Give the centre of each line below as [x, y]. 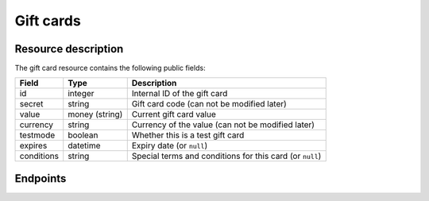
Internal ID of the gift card [180, 94]
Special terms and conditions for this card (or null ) [226, 157]
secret [31, 104]
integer [81, 94]
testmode [37, 135]
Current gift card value [174, 114]
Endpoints [41, 178]
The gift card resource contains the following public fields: [110, 68]
